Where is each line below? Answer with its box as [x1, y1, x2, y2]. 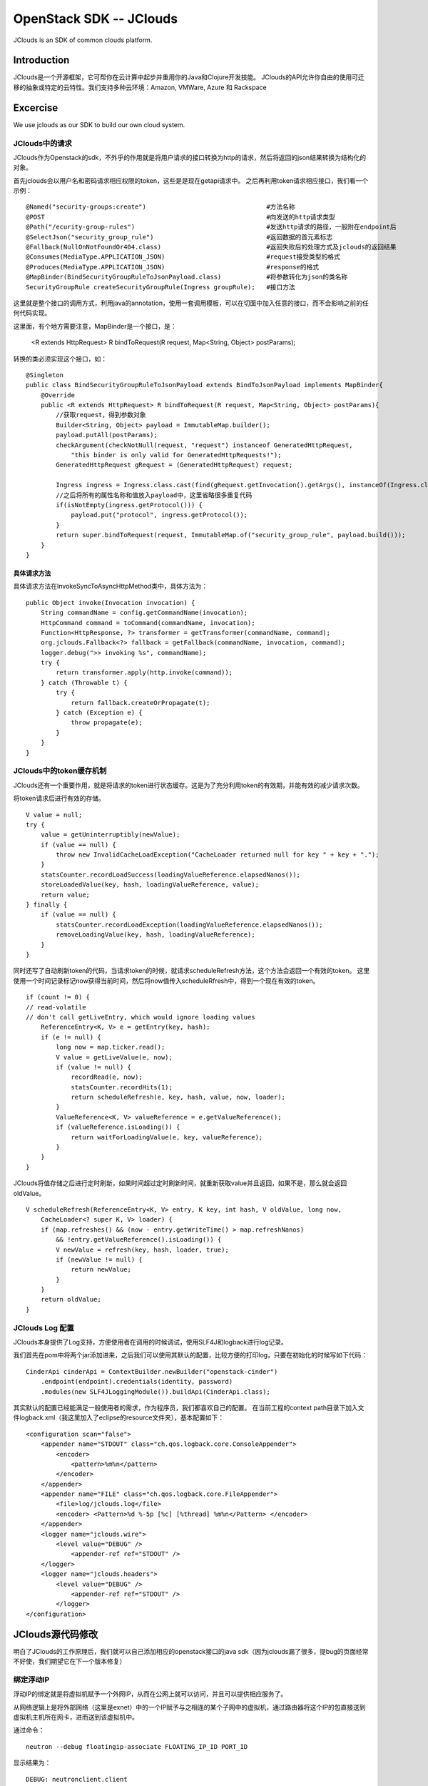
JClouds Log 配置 [13, 1322, 74, 1332]
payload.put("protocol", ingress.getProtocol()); [71, 511, 248, 519]
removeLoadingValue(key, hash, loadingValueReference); [56, 931, 256, 939]
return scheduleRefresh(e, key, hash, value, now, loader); [71, 1093, 285, 1102]
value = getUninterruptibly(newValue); [40, 831, 180, 839]
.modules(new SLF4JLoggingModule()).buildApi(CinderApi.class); [40, 1387, 270, 1396]
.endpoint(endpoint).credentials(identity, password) [40, 1377, 233, 1386]
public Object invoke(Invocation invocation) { [26, 599, 195, 607]
